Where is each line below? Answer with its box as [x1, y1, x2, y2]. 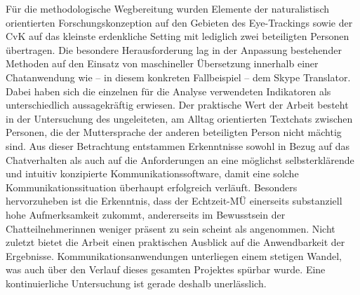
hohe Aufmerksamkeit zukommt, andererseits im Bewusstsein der [6, 207, 286, 221]
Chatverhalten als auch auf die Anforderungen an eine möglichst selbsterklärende [6, 152, 354, 167]
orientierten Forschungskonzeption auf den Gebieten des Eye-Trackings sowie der [6, 15, 353, 29]
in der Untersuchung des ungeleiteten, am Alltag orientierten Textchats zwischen [6, 111, 353, 125]
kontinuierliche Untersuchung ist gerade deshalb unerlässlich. [6, 275, 267, 290]
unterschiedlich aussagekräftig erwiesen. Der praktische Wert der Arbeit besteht [6, 97, 349, 112]
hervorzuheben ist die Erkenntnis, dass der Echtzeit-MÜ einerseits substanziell [6, 193, 342, 208]
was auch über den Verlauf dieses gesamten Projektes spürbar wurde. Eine [6, 262, 326, 277]
